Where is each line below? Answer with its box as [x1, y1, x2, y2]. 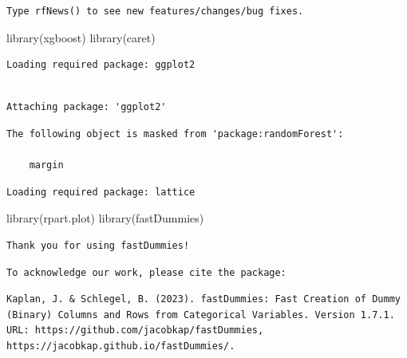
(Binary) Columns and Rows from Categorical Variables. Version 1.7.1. [6, 309, 395, 321]
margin [29, 159, 64, 171]
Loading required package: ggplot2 [6, 59, 196, 71]
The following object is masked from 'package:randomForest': [6, 128, 344, 140]
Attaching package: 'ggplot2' [6, 101, 167, 113]
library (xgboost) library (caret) [6, 29, 156, 45]
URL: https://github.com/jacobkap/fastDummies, [6, 325, 264, 336]
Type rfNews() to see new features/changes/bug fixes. [6, 6, 304, 17]
